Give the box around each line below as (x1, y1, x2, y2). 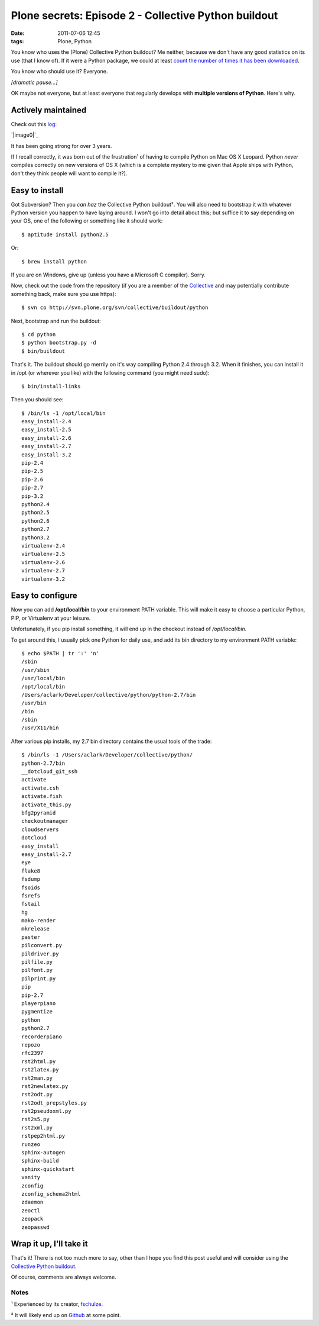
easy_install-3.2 (21, 451, 71, 458)
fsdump (21, 876, 41, 883)
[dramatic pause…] (11, 79, 58, 86)
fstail (21, 900, 41, 907)
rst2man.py (21, 1074, 53, 1082)
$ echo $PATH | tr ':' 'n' (21, 650, 100, 656)
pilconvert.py (21, 942, 62, 949)
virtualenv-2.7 (21, 567, 66, 574)
